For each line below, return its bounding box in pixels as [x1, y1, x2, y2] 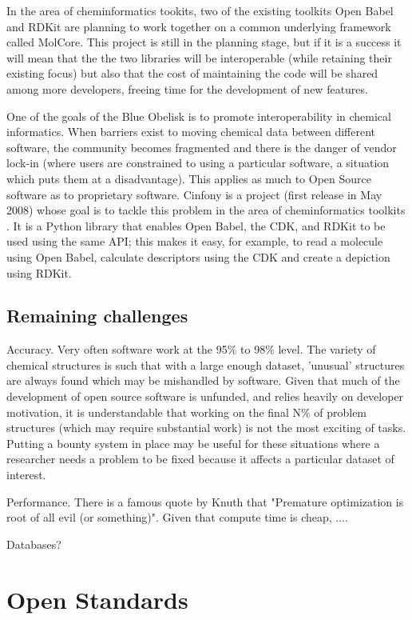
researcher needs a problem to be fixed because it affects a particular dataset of [6, 450, 394, 467]
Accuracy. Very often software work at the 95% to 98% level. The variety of [6, 341, 376, 358]
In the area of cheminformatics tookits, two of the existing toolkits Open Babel [6, 2, 394, 18]
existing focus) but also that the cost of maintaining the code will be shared [6, 65, 378, 82]
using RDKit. [6, 264, 72, 281]
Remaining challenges [6, 303, 188, 328]
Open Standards [6, 582, 188, 615]
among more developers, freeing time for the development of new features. [6, 80, 368, 97]
